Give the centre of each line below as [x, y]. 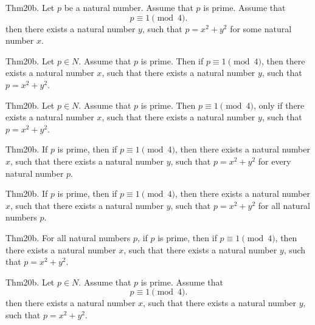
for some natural [261, 28]
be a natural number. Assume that [129, 7]
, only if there [279, 105]
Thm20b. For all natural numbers [68, 237]
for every [275, 161]
